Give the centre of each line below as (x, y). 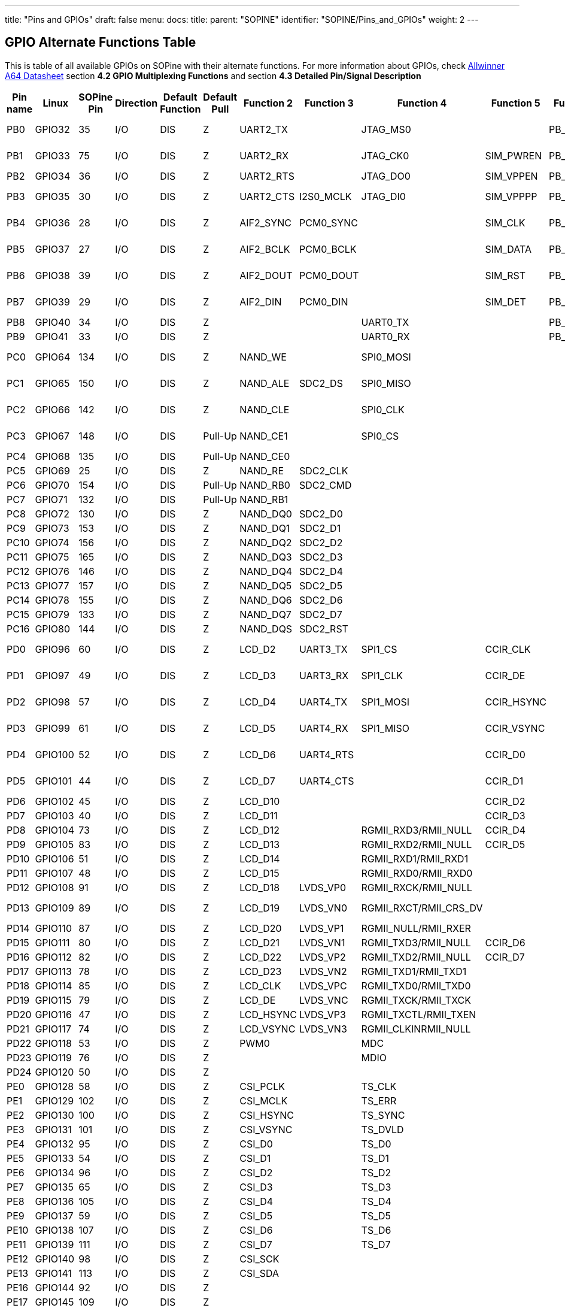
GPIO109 (54, 908)
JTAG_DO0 (386, 176)
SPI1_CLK (382, 675)
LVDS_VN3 (323, 1029)
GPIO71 (51, 499)
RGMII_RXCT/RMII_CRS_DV (422, 908)
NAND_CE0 (265, 456)
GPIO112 (53, 957)
